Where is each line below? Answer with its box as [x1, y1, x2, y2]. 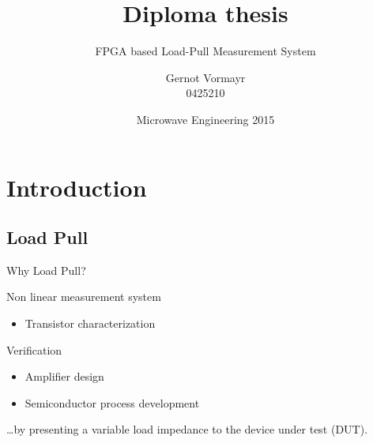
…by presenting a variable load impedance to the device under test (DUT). [6, 421, 368, 437]
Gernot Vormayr [165, 69, 246, 85]
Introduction [6, 171, 147, 203]
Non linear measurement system [6, 288, 161, 305]
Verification [6, 341, 62, 358]
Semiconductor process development [24, 394, 200, 411]
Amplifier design [24, 368, 104, 385]
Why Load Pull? [6, 261, 86, 278]
